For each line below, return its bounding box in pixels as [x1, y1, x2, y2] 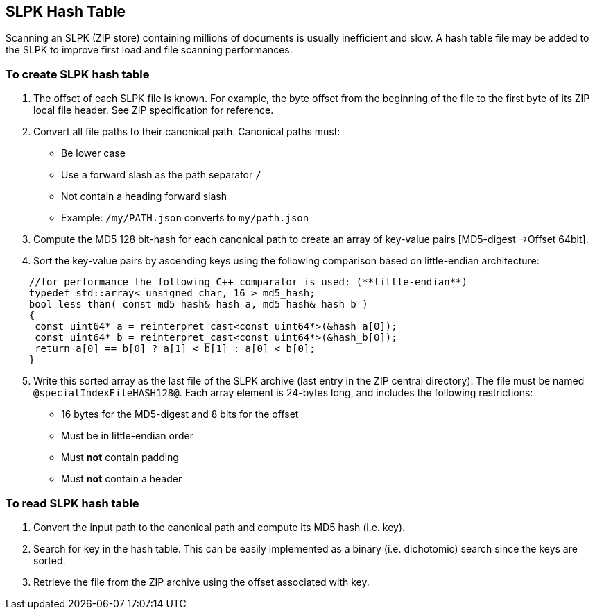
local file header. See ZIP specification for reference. [33, 104, 274, 117]
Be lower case [61, 147, 126, 160]
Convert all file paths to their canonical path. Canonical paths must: [33, 126, 340, 138]
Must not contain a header [61, 473, 182, 485]
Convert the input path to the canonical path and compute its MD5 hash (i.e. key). [33, 521, 406, 533]
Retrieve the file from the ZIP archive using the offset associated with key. [33, 575, 370, 588]
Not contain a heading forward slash [61, 190, 227, 203]
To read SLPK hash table [6, 496, 139, 510]
